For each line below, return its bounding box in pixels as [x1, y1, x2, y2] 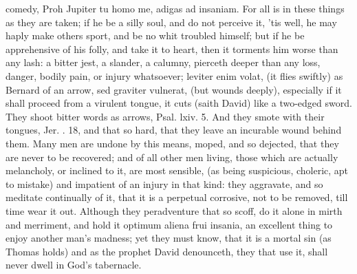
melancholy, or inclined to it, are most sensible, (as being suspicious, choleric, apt [6, 163, 349, 178]
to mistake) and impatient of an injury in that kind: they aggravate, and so [6, 176, 323, 191]
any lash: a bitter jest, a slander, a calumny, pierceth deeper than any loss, [6, 55, 321, 70]
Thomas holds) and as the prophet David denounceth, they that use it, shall [6, 244, 328, 258]
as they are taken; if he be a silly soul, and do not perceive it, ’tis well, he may [6, 14, 337, 29]
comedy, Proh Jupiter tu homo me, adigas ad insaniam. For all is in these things [6, 1, 345, 15]
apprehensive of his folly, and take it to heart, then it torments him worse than [6, 41, 338, 56]
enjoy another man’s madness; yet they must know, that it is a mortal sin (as [6, 231, 332, 245]
